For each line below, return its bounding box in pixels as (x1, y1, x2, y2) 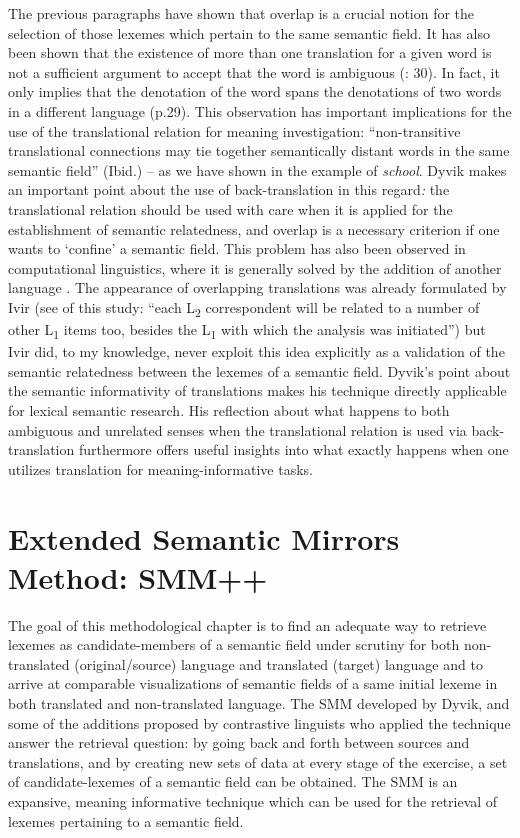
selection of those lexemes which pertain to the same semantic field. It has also (8, 22, 490, 43)
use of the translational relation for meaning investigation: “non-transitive (8, 120, 461, 141)
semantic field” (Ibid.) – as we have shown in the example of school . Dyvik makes (8, 159, 507, 180)
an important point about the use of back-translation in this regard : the (8, 179, 450, 200)
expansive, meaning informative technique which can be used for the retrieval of (8, 790, 498, 811)
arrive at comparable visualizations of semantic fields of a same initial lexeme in (8, 673, 498, 694)
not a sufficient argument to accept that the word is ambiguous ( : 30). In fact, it (8, 61, 500, 82)
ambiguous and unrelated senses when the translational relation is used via (8, 419, 467, 440)
